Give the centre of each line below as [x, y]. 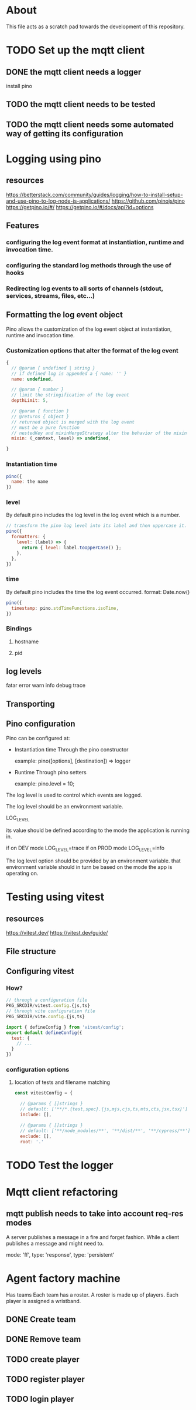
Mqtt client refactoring [62, 1192]
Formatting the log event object [64, 315]
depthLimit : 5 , [30, 401]
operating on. [22, 874]
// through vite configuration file [51, 1011]
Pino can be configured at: [38, 738]
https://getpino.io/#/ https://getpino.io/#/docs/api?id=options [80, 207]
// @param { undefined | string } [53, 368]
